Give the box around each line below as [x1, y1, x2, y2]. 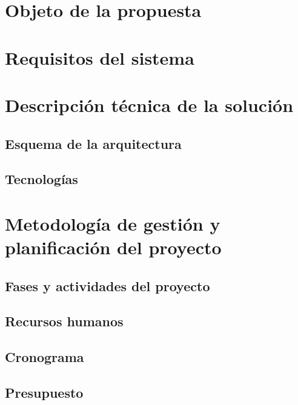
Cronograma [5, 347, 84, 366]
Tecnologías [5, 170, 78, 188]
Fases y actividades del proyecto [5, 276, 210, 295]
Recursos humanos [5, 312, 124, 331]
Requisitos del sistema [5, 45, 194, 70]
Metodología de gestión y [5, 211, 220, 235]
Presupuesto [5, 383, 84, 401]
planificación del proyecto [5, 235, 222, 260]
